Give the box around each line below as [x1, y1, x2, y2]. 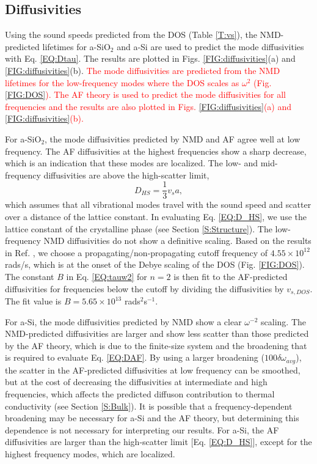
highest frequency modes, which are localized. [5, 447, 175, 460]
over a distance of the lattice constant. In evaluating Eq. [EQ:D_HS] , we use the [5, 210, 307, 223]
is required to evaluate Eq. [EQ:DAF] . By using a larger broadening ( [5, 351, 264, 364]
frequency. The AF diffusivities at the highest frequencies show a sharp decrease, [5, 144, 307, 157]
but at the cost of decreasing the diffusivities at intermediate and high [5, 375, 268, 388]
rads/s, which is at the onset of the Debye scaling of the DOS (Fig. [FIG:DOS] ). [5, 258, 305, 271]
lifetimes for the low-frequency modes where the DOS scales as [5, 76, 239, 89]
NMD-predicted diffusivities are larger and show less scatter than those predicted [5, 327, 309, 340]
